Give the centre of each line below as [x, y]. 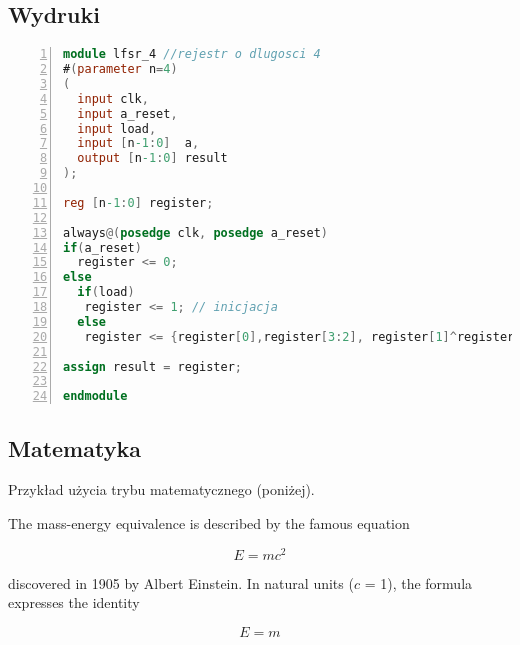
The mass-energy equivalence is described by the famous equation [209, 523]
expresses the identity [74, 602]
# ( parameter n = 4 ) [120, 69]
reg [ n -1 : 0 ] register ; [138, 202]
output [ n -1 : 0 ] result [152, 158]
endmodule [95, 396]
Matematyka [74, 447]
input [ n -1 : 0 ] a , [138, 143]
